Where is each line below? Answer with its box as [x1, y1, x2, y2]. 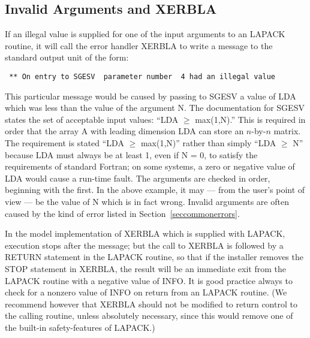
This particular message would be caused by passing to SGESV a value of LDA [5, 89, 296, 102]
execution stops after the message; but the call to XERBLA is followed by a [5, 239, 284, 251]
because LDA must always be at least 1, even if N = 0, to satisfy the [5, 148, 258, 161]
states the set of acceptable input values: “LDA [5, 113, 179, 125]
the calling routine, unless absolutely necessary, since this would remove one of [5, 309, 293, 322]
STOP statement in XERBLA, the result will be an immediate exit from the [5, 262, 287, 274]
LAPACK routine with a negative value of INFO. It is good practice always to [5, 274, 293, 286]
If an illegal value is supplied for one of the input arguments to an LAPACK [5, 28, 285, 40]
